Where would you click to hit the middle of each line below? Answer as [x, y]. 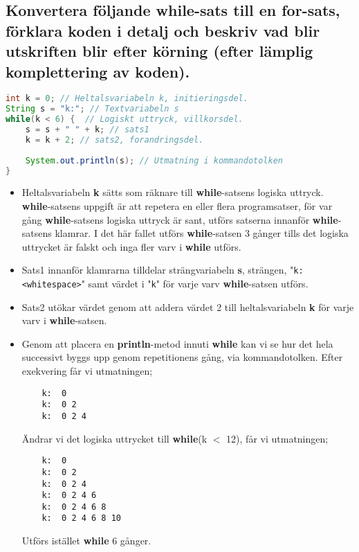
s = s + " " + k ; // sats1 [87, 130]
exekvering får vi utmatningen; [87, 371]
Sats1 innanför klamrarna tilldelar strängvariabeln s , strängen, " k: [163, 270]
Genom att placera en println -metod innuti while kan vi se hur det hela [177, 343]
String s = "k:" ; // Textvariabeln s [92, 109]
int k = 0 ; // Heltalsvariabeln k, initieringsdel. [127, 99]
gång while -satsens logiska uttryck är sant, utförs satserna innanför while [180, 219]
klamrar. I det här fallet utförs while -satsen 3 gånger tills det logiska [202, 233]
